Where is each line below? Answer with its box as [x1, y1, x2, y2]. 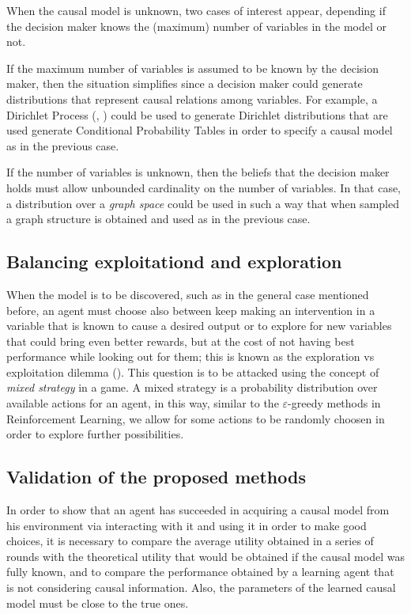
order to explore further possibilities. [6, 426, 184, 442]
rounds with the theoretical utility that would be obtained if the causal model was [6, 548, 405, 564]
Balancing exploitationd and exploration [6, 249, 342, 274]
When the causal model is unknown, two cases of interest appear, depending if [6, 2, 386, 18]
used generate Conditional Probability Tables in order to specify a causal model [6, 122, 393, 138]
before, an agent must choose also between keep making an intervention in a [6, 301, 375, 318]
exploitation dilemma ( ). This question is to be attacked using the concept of [6, 363, 379, 380]
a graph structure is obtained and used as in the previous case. [6, 210, 311, 227]
